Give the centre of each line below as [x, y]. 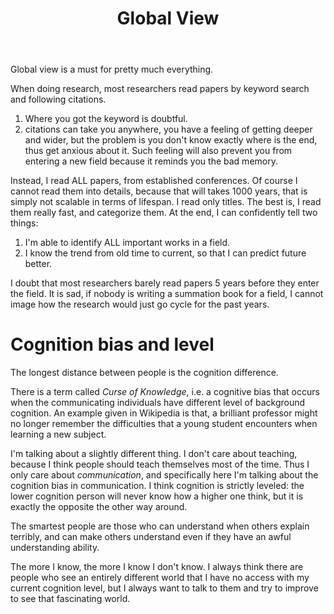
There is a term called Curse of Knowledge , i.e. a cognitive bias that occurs [165, 392]
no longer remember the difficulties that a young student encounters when [164, 424]
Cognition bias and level [112, 344]
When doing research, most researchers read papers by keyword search [160, 89]
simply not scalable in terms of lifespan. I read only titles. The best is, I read [166, 202]
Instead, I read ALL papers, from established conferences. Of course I [154, 181]
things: [24, 223]
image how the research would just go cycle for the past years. [140, 304]
